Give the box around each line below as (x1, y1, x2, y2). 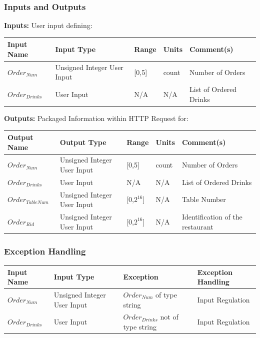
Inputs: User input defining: (4, 20, 92, 30)
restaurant (181, 221, 213, 231)
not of (160, 311, 178, 322)
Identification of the (181, 211, 242, 222)
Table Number (181, 194, 226, 204)
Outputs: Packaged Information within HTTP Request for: (4, 112, 188, 123)
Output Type (59, 136, 106, 147)
